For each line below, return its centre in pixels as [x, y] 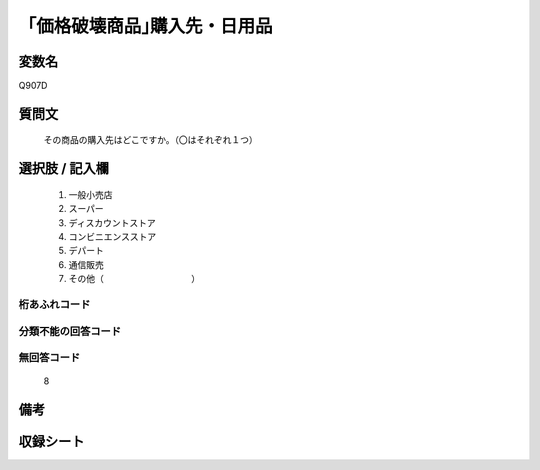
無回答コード [49, 358]
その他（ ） [134, 279]
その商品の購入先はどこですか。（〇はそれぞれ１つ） [151, 140]
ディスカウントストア [112, 222]
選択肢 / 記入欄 [64, 168]
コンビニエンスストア [112, 237]
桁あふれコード [54, 304]
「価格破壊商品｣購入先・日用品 [146, 26]
